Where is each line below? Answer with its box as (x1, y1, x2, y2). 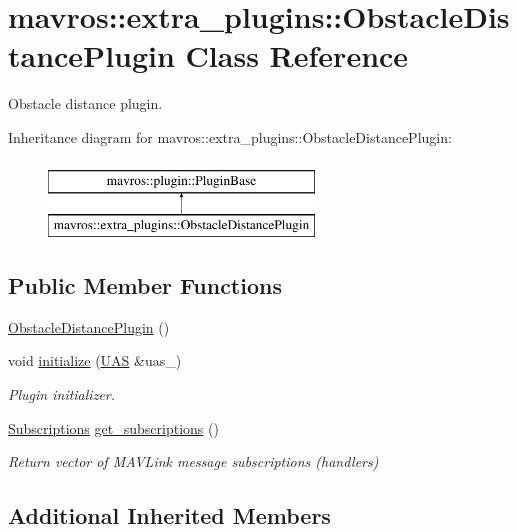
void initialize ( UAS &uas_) (8, 350, 182, 371)
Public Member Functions (8, 270, 282, 301)
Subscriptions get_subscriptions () (8, 417, 219, 438)
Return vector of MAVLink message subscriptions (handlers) (8, 451, 379, 472)
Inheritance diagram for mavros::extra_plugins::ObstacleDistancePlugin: (8, 126, 452, 147)
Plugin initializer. (8, 384, 116, 405)
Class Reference (185, 35, 409, 76)
